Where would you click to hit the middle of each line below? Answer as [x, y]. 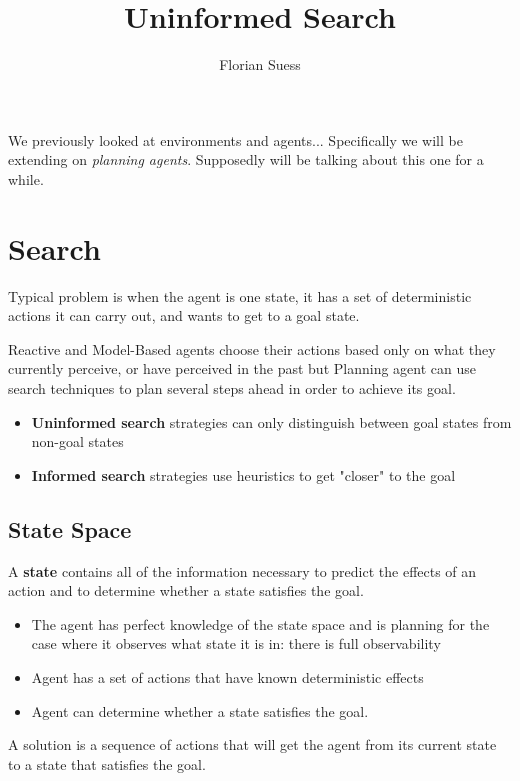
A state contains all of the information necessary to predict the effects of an [242, 570]
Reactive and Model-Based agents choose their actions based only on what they [252, 348]
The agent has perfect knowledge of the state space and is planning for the [260, 623]
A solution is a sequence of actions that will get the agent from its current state [252, 744]
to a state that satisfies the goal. [107, 763]
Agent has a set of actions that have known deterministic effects [227, 676]
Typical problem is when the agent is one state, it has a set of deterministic [240, 295]
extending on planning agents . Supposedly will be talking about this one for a [246, 159]
